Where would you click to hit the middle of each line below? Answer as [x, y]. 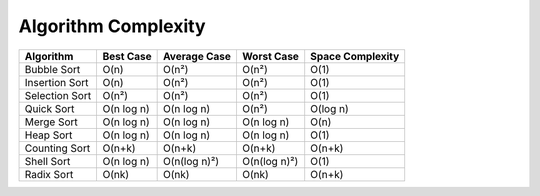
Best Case [127, 56]
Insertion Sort [56, 82]
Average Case [197, 56]
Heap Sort [48, 135]
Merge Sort [51, 122]
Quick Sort [49, 108]
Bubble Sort [52, 69]
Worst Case [270, 56]
